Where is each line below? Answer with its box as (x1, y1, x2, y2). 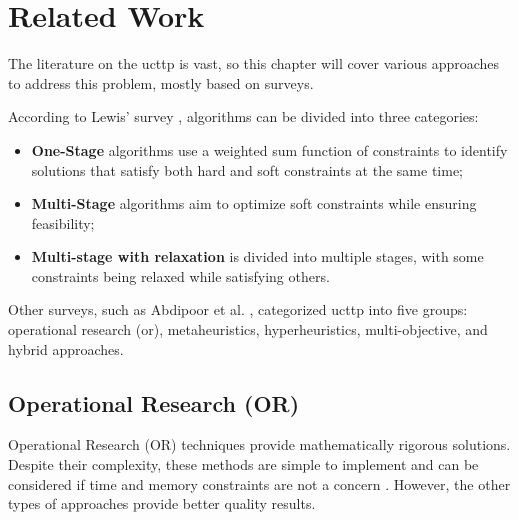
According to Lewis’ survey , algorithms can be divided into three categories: (8, 106, 479, 127)
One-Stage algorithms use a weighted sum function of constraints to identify (31, 139, 508, 160)
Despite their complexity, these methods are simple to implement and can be (8, 454, 479, 475)
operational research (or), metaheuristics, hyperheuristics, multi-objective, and (8, 319, 488, 340)
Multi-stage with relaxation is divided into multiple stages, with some (31, 246, 484, 267)
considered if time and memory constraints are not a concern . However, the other (8, 473, 511, 494)
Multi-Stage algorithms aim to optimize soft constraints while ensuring (31, 193, 477, 214)
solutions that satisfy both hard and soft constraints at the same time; (31, 159, 463, 180)
